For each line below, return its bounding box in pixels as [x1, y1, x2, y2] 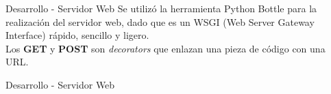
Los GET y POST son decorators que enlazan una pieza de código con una [5, 41, 326, 55]
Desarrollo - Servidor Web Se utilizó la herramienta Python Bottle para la [5, 1, 317, 15]
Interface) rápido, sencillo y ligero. [5, 28, 149, 42]
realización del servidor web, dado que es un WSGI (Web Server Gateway [5, 14, 315, 29]
